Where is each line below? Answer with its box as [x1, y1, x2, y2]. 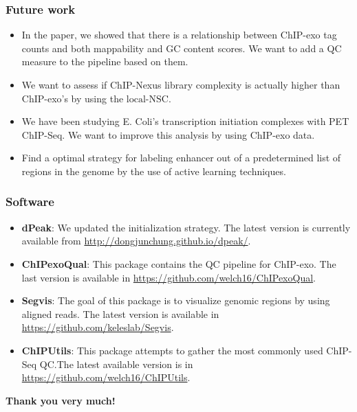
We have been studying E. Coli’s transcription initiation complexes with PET [21, 114, 349, 128]
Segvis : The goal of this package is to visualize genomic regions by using [21, 293, 330, 308]
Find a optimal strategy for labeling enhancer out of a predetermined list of [21, 150, 341, 165]
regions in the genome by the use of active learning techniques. [21, 163, 286, 178]
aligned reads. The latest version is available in [21, 306, 219, 321]
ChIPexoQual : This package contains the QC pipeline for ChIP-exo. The [21, 256, 336, 271]
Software [6, 193, 54, 210]
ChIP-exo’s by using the [21, 91, 124, 105]
